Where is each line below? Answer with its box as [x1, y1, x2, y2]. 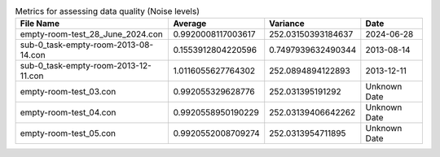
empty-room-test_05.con [20, 128, 117, 139]
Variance [269, 18, 305, 29]
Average [173, 18, 207, 29]
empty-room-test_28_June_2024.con [20, 28, 163, 40]
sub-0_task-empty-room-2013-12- [20, 60, 152, 72]
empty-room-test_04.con [20, 107, 117, 118]
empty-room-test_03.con [20, 86, 117, 98]
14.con [20, 50, 46, 61]
